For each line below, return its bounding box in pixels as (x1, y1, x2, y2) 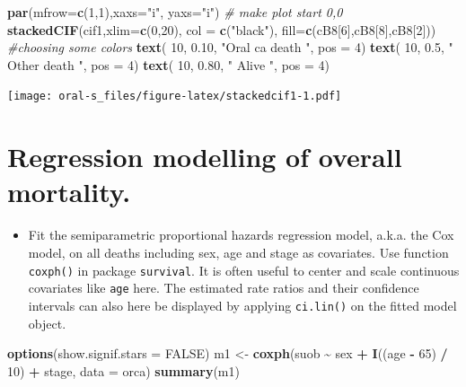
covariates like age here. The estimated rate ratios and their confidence (28, 278, 419, 297)
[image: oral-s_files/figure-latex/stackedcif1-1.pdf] (7, 90, 342, 103)
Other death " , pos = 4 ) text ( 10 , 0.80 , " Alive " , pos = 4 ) (7, 55, 330, 74)
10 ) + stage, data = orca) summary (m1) (7, 361, 240, 380)
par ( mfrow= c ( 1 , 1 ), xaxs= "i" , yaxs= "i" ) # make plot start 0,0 (7, 3, 343, 21)
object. (28, 313, 66, 332)
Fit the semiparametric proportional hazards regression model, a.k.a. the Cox (28, 225, 454, 244)
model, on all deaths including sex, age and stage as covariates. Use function (28, 242, 449, 261)
